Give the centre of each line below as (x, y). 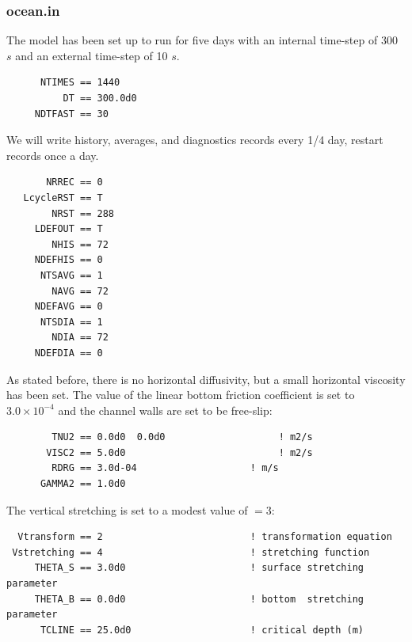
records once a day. (53, 155)
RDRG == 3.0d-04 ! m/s (165, 468)
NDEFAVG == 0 (69, 307)
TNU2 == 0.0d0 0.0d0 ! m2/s (182, 437)
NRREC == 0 (74, 182)
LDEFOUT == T (69, 229)
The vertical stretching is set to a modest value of (127, 509)
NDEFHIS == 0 (69, 260)
